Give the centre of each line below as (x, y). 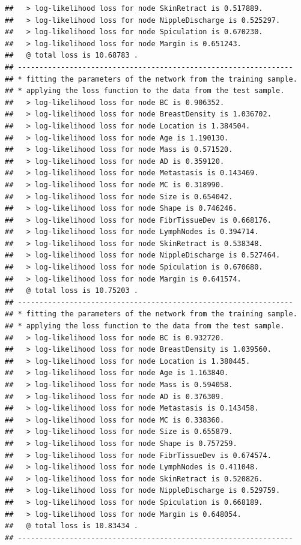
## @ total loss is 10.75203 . (71, 291)
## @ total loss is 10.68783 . (71, 56)
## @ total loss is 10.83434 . (71, 526)
